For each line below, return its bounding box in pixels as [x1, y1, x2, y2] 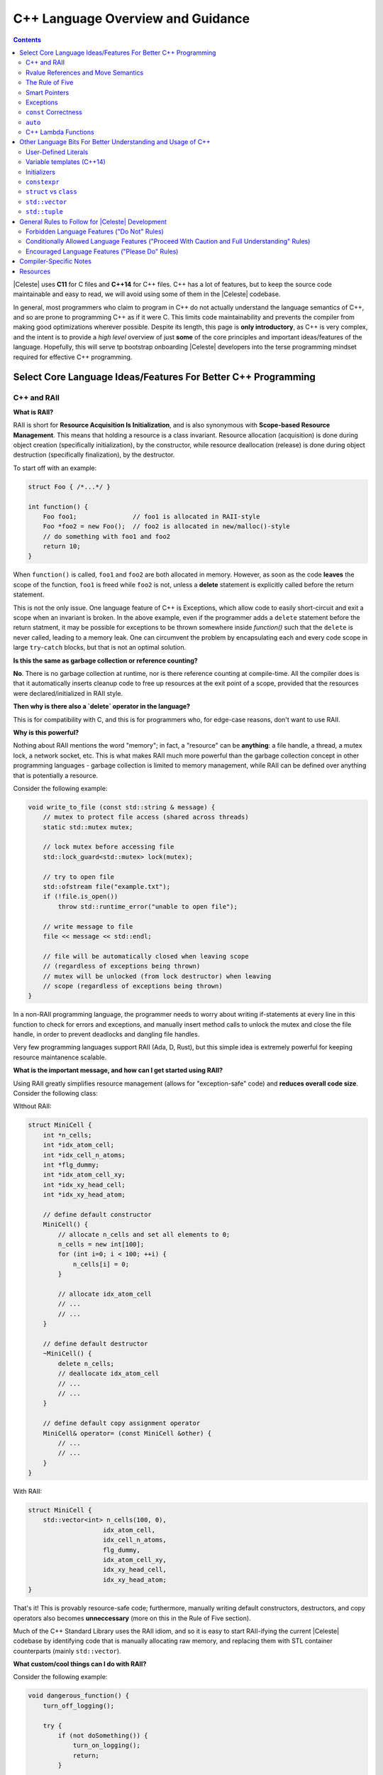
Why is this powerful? [13, 728, 79, 736]
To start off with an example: [13, 464, 97, 472]
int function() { [28, 503, 89, 510]
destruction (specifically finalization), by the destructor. [13, 451, 175, 459]
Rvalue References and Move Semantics [26, 68, 144, 77]
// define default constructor [43, 1211, 152, 1218]
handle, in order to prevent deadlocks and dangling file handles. [13, 1030, 200, 1039]
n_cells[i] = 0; [72, 1260, 130, 1268]
